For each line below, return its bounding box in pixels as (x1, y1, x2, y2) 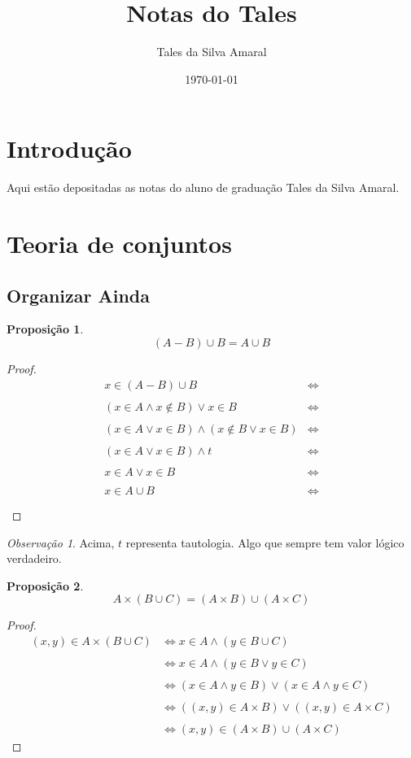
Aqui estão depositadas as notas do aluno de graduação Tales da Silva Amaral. (7, 179, 400, 196)
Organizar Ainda (7, 282, 151, 307)
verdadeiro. (7, 550, 62, 567)
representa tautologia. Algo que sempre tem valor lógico (125, 534, 404, 551)
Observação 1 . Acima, (7, 534, 115, 551)
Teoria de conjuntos (7, 227, 232, 260)
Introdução (7, 132, 132, 165)
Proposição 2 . (7, 577, 84, 594)
